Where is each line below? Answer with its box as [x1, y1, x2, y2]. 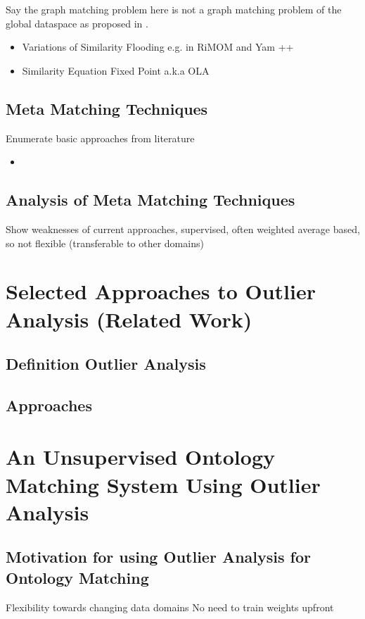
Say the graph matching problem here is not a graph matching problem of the [6, 2, 342, 16]
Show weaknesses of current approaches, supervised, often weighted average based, [6, 221, 360, 236]
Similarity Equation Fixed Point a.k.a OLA [22, 63, 210, 77]
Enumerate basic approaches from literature [6, 130, 195, 145]
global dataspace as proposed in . [6, 15, 148, 30]
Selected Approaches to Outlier [6, 277, 316, 306]
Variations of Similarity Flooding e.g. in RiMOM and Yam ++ [22, 39, 294, 54]
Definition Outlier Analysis [6, 353, 206, 375]
